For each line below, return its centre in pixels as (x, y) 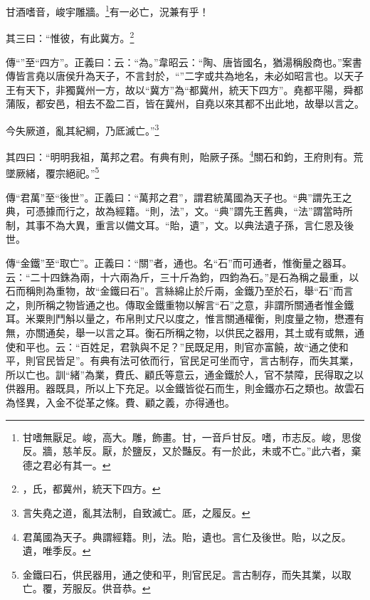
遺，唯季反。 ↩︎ (57, 551)
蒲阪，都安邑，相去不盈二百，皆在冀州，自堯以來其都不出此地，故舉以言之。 (185, 104)
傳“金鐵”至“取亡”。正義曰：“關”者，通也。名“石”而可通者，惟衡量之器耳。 (179, 263)
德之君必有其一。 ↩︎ (67, 464)
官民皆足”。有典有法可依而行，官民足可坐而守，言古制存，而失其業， (197, 360)
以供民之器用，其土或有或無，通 (289, 332)
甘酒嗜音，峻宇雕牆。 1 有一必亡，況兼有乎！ (107, 10)
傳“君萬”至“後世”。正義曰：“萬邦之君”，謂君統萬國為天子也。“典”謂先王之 (179, 197)
